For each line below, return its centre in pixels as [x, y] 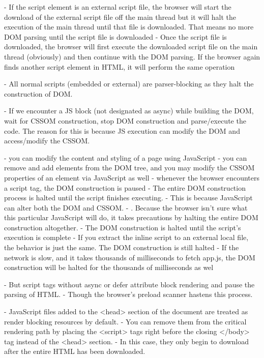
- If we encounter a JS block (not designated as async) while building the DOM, [129, 111]
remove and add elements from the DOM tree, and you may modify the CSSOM [129, 168]
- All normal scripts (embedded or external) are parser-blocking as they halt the [129, 84]
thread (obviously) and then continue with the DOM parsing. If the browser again [132, 56]
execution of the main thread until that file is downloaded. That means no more [129, 27]
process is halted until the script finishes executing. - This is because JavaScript [128, 198]
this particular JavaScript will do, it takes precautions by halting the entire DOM [131, 217]
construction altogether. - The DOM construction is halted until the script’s [123, 227]
